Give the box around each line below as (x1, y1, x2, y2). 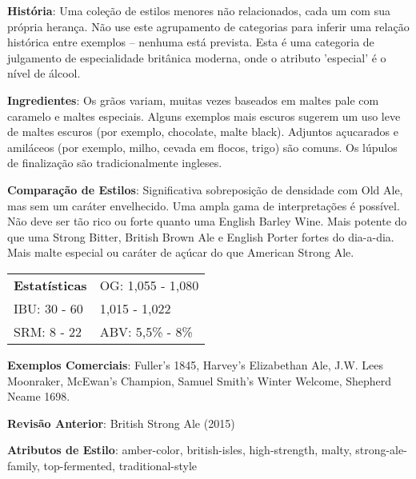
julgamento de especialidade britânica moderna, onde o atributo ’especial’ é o (7, 49, 386, 66)
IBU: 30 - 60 (14, 298, 83, 317)
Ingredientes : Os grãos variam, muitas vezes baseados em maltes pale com (7, 91, 379, 108)
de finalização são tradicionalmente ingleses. (7, 154, 222, 171)
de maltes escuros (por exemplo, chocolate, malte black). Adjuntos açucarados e (7, 123, 398, 140)
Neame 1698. (7, 388, 70, 405)
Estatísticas (14, 275, 87, 294)
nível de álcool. (7, 65, 81, 82)
